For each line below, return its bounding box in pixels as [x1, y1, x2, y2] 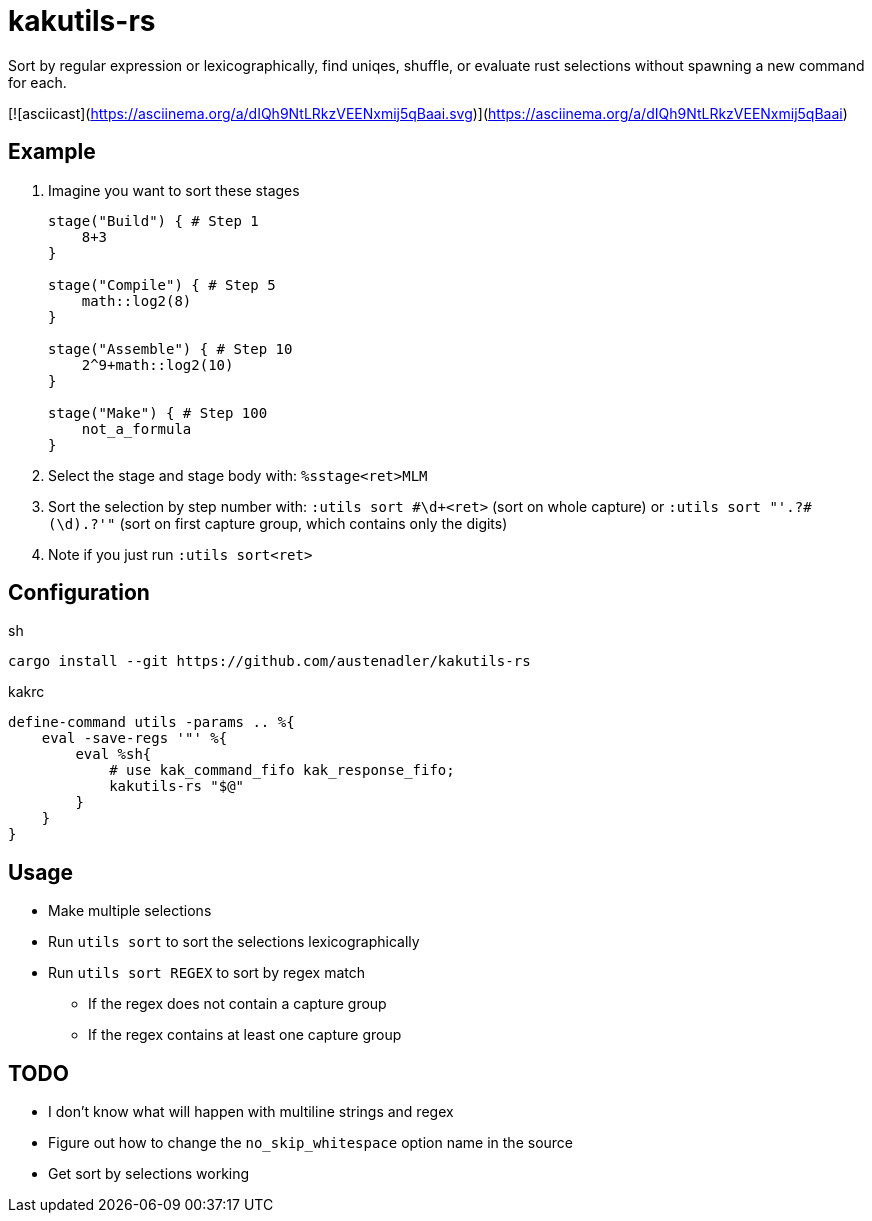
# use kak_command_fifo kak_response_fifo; [109, 762, 455, 779]
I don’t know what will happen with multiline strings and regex [48, 1103, 454, 1121]
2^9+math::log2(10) [81, 356, 234, 373]
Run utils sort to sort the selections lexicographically [48, 933, 420, 951]
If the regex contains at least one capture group [88, 1026, 402, 1044]
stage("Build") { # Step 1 [48, 212, 259, 229]
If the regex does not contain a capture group [88, 995, 387, 1013]
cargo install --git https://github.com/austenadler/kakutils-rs [8, 653, 531, 670]
